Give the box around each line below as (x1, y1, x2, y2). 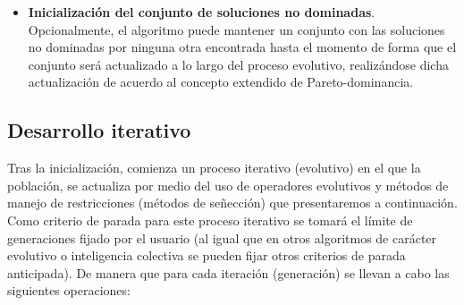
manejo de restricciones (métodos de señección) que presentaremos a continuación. (7, 193, 458, 212)
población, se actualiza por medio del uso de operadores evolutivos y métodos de (7, 175, 449, 194)
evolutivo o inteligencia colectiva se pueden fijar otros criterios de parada (7, 246, 406, 265)
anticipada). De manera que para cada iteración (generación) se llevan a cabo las (7, 263, 450, 282)
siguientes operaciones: (7, 281, 131, 300)
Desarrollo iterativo (7, 116, 191, 144)
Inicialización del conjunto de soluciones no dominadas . (28, 3, 375, 21)
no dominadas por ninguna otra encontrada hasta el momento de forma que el (28, 38, 457, 56)
